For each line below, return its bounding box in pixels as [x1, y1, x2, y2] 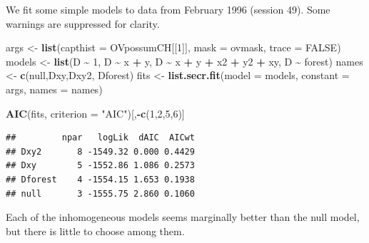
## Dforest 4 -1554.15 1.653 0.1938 [6, 174, 195, 185]
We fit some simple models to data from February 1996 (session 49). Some [6, 2, 330, 16]
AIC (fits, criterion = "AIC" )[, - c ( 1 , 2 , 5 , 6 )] [6, 105, 185, 120]
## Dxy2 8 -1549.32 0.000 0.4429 [6, 146, 195, 157]
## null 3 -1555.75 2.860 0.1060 [6, 188, 195, 199]
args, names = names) [6, 81, 103, 96]
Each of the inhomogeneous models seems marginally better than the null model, [6, 210, 360, 224]
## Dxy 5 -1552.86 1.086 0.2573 [6, 160, 195, 171]
